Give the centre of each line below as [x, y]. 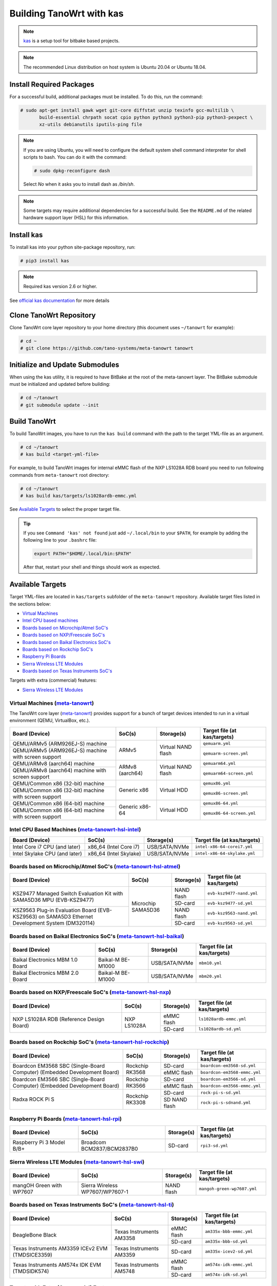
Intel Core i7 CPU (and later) [46, 847]
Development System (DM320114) [54, 923]
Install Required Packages [52, 84]
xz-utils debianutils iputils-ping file [91, 124]
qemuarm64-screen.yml [228, 773]
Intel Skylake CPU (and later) [47, 853]
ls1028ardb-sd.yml [220, 1029]
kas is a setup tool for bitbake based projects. [72, 41]
